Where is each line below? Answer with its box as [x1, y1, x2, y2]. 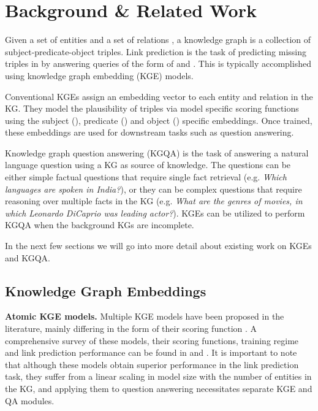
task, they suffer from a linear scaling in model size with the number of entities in [5, 370, 312, 383]
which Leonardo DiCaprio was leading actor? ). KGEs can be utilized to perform [5, 206, 305, 219]
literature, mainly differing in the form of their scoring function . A [5, 322, 257, 335]
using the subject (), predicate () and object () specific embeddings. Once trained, [5, 113, 312, 126]
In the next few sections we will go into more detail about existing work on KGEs [5, 239, 312, 252]
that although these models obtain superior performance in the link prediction [5, 358, 299, 371]
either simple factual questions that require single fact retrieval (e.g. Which [5, 171, 287, 183]
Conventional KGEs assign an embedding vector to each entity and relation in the [5, 90, 313, 102]
